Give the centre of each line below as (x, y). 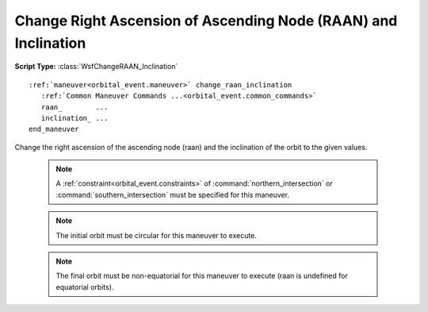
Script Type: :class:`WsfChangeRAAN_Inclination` (96, 67)
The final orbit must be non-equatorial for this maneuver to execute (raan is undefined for (202, 276)
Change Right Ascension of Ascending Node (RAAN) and (206, 21)
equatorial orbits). (85, 287)
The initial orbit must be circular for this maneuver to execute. (157, 235)
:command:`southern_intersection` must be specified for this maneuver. (172, 195)
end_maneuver (54, 129)
